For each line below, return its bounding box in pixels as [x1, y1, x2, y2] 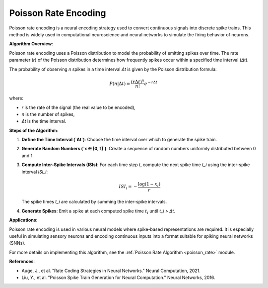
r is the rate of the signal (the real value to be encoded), [21, 104, 136, 110]
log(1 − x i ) [137, 181, 161, 188]
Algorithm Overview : [9, 41, 53, 47]
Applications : [9, 217, 38, 223]
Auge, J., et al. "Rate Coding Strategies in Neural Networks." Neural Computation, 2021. [21, 268, 201, 274]
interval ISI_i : [21, 169, 48, 175]
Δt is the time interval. [21, 118, 67, 124]
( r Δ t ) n [131, 78, 145, 85]
